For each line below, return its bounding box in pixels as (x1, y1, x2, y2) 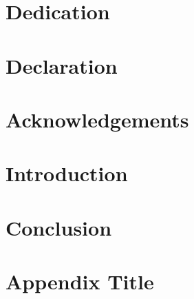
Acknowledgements (6, 105, 189, 133)
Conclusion (6, 213, 112, 241)
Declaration (6, 51, 118, 79)
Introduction (6, 159, 128, 187)
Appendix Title (6, 267, 154, 296)
